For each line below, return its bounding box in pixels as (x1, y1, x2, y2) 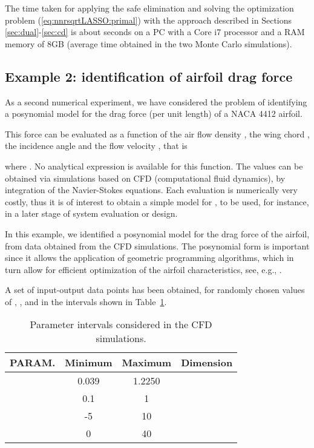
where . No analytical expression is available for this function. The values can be (5, 159, 303, 172)
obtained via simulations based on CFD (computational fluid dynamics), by (5, 171, 286, 184)
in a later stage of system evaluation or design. (5, 207, 178, 220)
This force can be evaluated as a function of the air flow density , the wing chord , (5, 127, 310, 140)
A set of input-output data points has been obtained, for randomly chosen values (5, 283, 305, 296)
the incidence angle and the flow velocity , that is (5, 139, 188, 152)
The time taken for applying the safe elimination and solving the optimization (5, 2, 294, 14)
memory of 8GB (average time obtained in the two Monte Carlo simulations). (5, 37, 292, 50)
